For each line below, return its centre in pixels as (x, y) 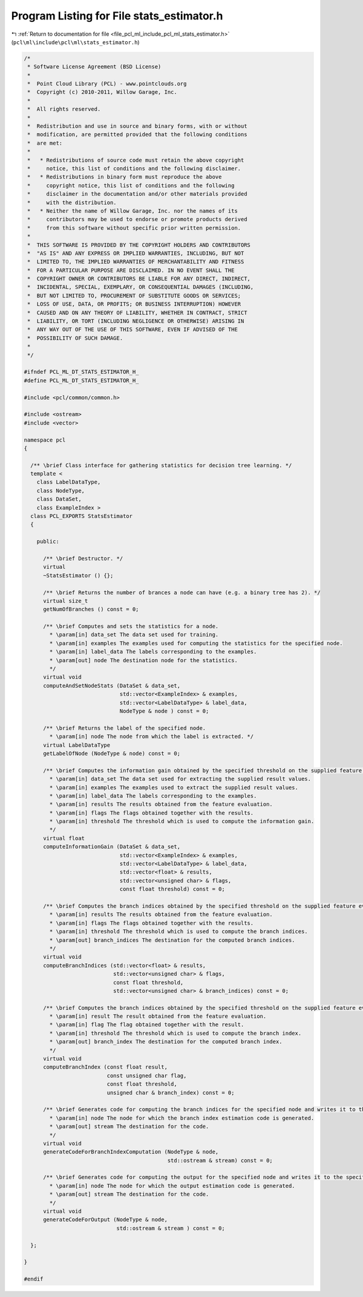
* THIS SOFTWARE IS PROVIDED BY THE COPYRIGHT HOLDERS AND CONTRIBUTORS (139, 245)
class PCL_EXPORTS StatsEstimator (82, 516)
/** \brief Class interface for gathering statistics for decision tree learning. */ (161, 465)
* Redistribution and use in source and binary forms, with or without (137, 126)
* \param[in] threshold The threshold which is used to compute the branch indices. (178, 932)
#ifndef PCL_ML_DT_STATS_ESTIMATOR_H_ (81, 372)
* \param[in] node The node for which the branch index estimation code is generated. (182, 1118)
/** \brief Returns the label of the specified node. (125, 728)
